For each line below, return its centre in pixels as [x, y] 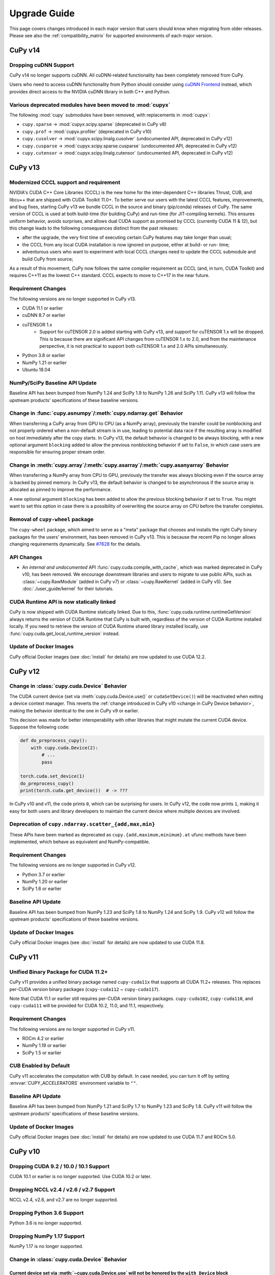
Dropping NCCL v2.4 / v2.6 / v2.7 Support [62, 1189]
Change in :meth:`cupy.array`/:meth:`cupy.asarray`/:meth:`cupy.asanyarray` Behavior [119, 465]
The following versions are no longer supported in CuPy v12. [73, 865]
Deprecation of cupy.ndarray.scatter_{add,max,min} [82, 824]
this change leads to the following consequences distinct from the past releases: [94, 228]
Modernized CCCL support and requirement [65, 182]
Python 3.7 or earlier [44, 874]
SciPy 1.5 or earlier [42, 1053]
